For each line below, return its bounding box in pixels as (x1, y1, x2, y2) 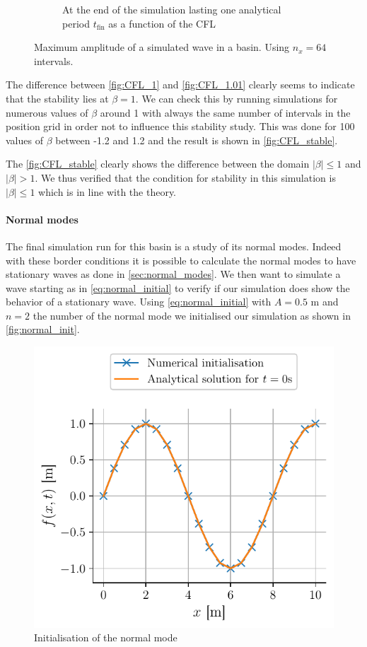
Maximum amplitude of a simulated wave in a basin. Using (34, 40, 290, 54)
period (62, 16, 90, 30)
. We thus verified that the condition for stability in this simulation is (35, 170, 336, 185)
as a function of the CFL (108, 16, 216, 30)
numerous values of (6, 105, 88, 120)
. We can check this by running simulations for (135, 91, 338, 105)
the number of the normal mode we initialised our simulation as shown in (33, 308, 351, 322)
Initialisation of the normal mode (34, 630, 177, 645)
